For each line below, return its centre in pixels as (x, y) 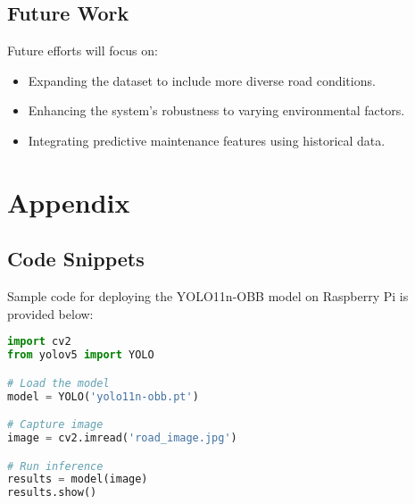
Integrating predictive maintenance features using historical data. (207, 140)
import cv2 (39, 342)
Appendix (69, 202)
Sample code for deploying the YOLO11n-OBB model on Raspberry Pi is (208, 296)
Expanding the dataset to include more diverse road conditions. (202, 80)
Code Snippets (76, 259)
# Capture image (55, 425)
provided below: (50, 313)
